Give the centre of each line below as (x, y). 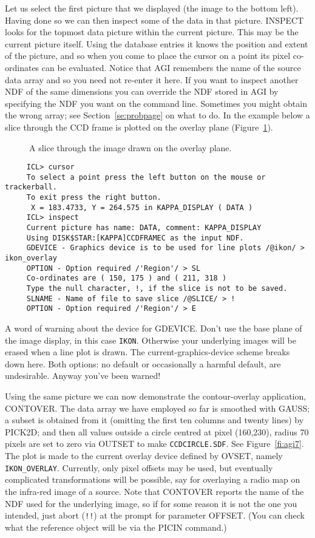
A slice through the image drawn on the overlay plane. (130, 147)
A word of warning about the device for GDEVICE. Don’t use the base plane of (154, 328)
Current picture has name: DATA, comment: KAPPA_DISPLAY (144, 228)
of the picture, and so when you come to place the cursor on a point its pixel (148, 56)
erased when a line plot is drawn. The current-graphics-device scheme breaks (147, 352)
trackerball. (31, 187)
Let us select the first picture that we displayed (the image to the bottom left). (152, 8)
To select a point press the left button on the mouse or (146, 177)
